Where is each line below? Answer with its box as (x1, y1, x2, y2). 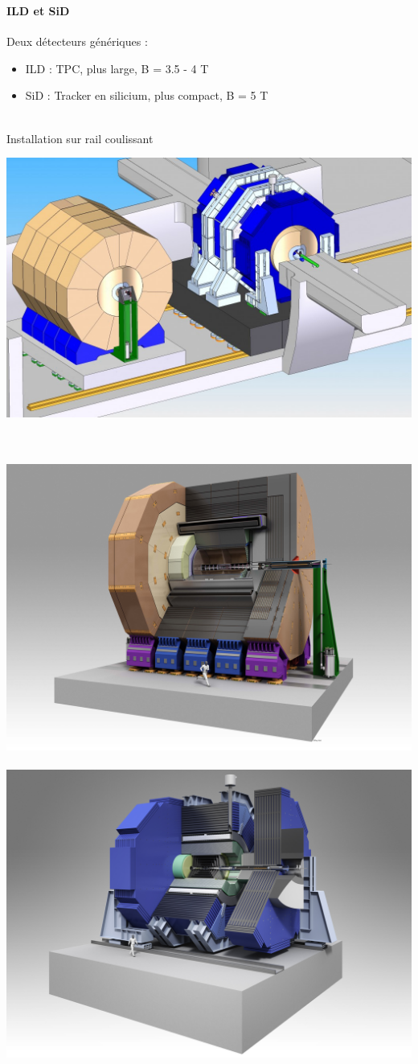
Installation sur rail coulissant (6, 129, 154, 146)
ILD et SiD (6, 2, 70, 18)
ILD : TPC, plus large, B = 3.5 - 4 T (25, 60, 209, 76)
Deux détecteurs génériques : (6, 33, 148, 50)
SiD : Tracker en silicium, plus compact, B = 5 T (25, 87, 268, 104)
